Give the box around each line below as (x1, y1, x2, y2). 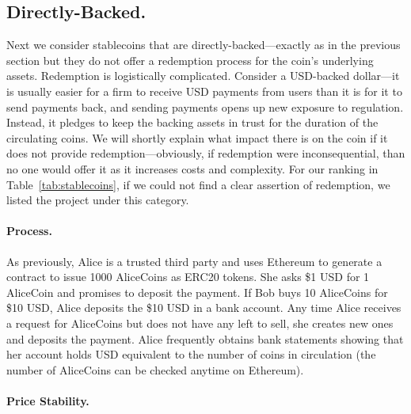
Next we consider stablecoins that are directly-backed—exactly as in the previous (6, 36, 401, 53)
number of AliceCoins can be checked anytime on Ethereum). (6, 361, 304, 378)
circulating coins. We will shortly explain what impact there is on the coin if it (6, 129, 388, 146)
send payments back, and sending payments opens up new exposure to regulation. (6, 98, 404, 115)
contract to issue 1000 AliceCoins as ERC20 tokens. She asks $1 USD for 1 (6, 268, 370, 285)
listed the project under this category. (6, 192, 189, 208)
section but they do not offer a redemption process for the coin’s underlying (6, 51, 374, 68)
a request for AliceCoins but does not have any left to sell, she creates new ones (6, 314, 394, 331)
